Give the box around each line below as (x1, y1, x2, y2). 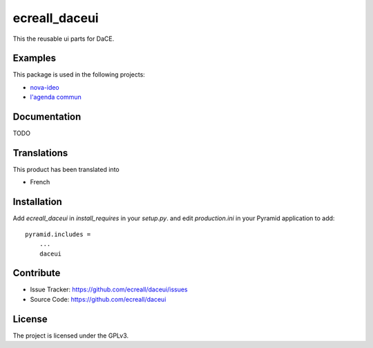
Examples (12, 52, 57, 64)
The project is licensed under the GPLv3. (12, 331, 129, 340)
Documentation (12, 111, 82, 123)
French (30, 178, 50, 186)
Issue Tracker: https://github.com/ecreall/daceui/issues (30, 285, 188, 293)
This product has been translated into (12, 166, 120, 174)
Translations (12, 147, 68, 159)
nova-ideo (30, 83, 60, 91)
